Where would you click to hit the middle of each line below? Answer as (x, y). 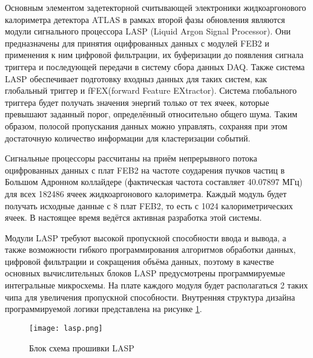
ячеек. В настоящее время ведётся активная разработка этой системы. (133, 217)
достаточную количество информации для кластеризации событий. (128, 138)
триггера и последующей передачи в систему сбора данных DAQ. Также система (155, 66)
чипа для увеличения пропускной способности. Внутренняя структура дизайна (150, 297)
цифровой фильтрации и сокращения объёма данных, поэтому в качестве (140, 261)
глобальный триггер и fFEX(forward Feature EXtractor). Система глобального (151, 90)
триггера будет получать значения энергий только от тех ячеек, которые (137, 102)
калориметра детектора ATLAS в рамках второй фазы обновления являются (145, 19)
